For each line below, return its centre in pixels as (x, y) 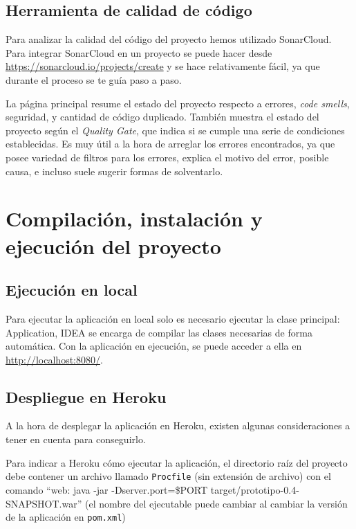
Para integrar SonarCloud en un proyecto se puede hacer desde (139, 52)
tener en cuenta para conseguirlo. (76, 439)
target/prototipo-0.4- (255, 489)
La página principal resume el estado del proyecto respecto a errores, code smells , (178, 103)
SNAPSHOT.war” (44, 503)
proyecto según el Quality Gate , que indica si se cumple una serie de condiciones (175, 130)
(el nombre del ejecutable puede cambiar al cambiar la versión (216, 503)
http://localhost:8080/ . (54, 359)
